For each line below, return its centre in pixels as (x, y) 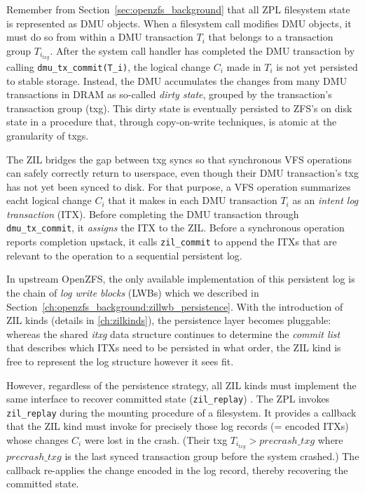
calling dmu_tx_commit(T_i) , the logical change (109, 66)
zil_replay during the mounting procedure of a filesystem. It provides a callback (181, 412)
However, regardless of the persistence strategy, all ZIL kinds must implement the (181, 385)
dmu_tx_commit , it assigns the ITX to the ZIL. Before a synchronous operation (175, 228)
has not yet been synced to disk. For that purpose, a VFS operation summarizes (179, 186)
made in (244, 66)
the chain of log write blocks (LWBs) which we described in (133, 292)
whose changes (37, 440)
